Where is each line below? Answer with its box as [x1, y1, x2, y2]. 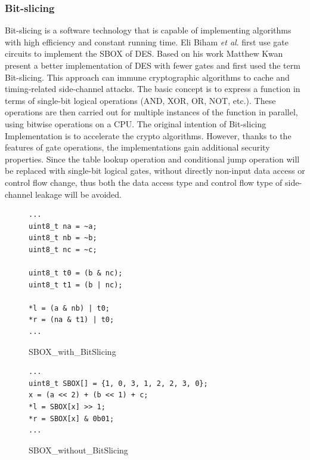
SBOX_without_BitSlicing [29, 443, 128, 456]
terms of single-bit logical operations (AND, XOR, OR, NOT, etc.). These [5, 94, 276, 106]
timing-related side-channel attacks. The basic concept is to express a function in [5, 82, 300, 95]
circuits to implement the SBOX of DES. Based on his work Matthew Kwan [5, 47, 283, 60]
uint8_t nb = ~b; [29, 234, 97, 243]
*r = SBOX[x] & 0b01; [29, 414, 114, 423]
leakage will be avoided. [35, 188, 122, 200]
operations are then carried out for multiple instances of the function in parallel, [5, 106, 298, 118]
